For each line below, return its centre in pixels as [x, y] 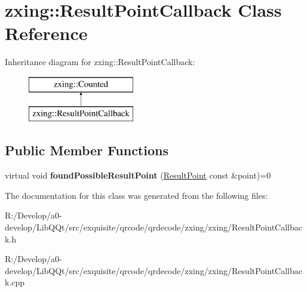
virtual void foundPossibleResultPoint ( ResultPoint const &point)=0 [138, 175]
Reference [46, 33]
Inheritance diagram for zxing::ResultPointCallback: [100, 62]
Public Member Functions [87, 150]
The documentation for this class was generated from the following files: [136, 195]
